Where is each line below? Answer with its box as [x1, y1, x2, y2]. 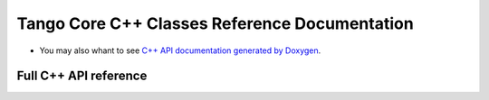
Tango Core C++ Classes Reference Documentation [16, 14, 414, 33]
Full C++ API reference [16, 68, 148, 84]
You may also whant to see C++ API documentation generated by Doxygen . [39, 45, 321, 56]
